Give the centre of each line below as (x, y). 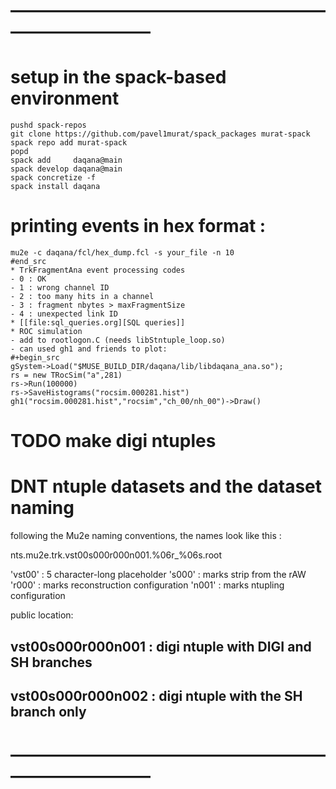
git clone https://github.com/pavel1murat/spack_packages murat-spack (160, 134)
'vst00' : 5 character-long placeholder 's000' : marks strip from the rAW (158, 575)
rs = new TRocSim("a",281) (66, 375)
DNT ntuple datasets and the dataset (166, 486)
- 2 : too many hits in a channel (82, 297)
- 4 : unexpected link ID (64, 314)
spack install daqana (55, 187)
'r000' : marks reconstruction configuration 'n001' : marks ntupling (147, 585)
